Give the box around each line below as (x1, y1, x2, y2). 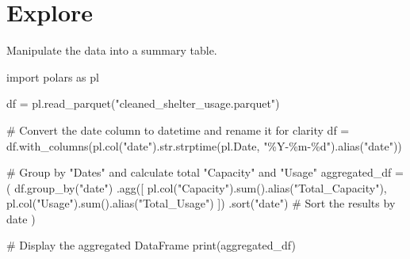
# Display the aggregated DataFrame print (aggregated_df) (6, 237, 296, 253)
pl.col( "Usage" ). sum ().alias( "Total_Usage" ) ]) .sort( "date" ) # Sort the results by (6, 195, 396, 211)
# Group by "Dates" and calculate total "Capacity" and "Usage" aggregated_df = (6, 164, 404, 181)
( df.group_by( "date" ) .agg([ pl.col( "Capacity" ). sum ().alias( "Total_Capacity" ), (6, 179, 387, 196)
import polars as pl (6, 68, 99, 85)
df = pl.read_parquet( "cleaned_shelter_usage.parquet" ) (6, 95, 280, 112)
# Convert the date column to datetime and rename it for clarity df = (6, 121, 350, 138)
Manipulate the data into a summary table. (6, 42, 217, 59)
